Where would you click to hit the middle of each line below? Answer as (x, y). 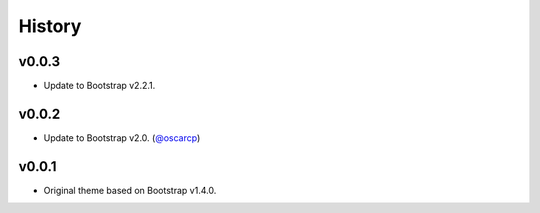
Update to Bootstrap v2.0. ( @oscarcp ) (122, 137)
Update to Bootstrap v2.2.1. (99, 86)
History (50, 26)
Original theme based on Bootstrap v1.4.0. (130, 190)
